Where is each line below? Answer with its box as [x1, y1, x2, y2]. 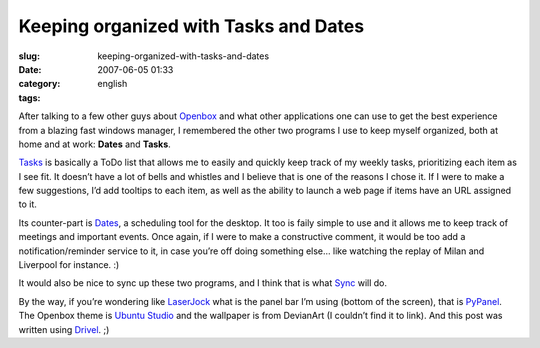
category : [18, 78, 61, 90]
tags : [18, 91, 41, 104]
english [97, 78, 128, 90]
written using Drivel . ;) [18, 323, 110, 335]
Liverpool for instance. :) [18, 259, 120, 271]
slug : [18, 50, 40, 62]
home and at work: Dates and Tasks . [18, 138, 172, 150]
